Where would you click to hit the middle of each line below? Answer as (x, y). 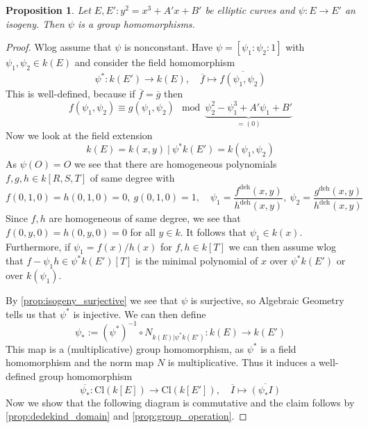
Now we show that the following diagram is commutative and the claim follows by (180, 402)
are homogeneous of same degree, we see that (145, 218)
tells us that (31, 314)
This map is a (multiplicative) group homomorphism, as (125, 348)
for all (143, 231)
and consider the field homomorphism (155, 62)
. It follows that (214, 231)
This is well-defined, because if (70, 94)
